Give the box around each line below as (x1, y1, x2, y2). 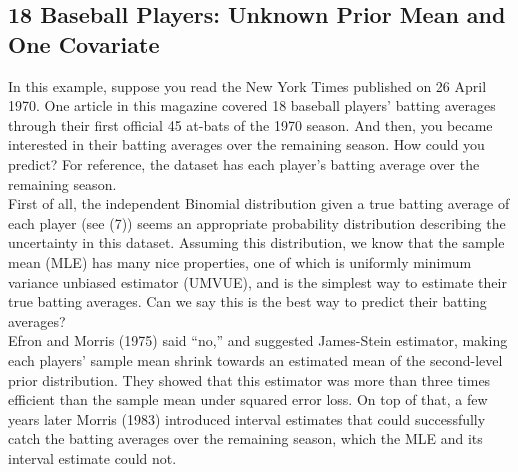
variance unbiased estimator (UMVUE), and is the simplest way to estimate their (8, 271, 507, 292)
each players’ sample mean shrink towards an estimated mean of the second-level (8, 349, 503, 370)
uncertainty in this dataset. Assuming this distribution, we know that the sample (8, 232, 505, 253)
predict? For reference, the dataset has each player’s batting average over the (8, 153, 480, 174)
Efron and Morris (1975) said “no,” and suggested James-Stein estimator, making (8, 330, 508, 351)
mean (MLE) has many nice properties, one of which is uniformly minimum (8, 251, 472, 272)
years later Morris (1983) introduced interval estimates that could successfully (8, 408, 486, 429)
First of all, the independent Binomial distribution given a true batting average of (8, 193, 510, 214)
